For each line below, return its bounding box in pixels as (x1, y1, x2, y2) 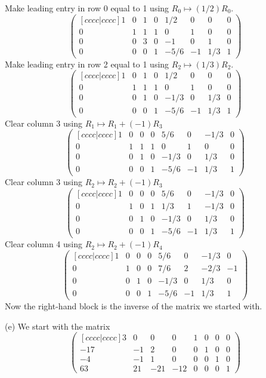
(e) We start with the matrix (5, 319, 110, 332)
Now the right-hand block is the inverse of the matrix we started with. (5, 299, 262, 312)
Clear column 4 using (5, 238, 83, 250)
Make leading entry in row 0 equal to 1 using (5, 2, 169, 14)
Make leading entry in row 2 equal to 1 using (5, 57, 169, 70)
